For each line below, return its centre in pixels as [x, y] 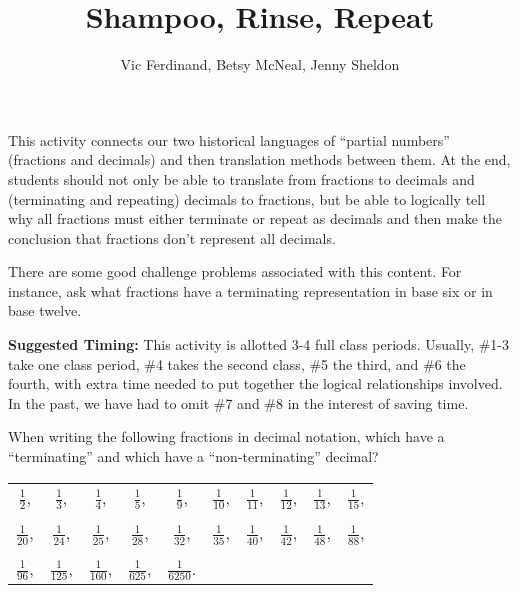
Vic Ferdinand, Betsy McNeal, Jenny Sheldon [260, 64]
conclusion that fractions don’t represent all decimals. [172, 237]
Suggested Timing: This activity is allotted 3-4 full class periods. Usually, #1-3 [259, 344]
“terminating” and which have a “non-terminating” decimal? [193, 456]
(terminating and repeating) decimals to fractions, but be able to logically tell [247, 198]
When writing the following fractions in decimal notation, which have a [226, 436]
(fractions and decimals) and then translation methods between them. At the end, [259, 159]
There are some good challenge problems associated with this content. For [235, 271]
